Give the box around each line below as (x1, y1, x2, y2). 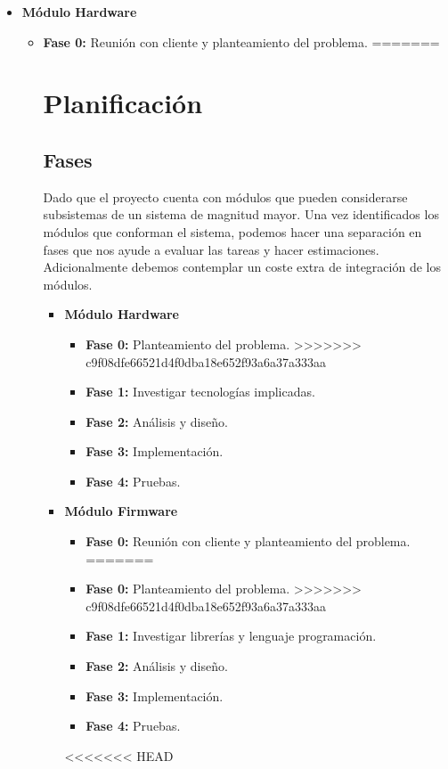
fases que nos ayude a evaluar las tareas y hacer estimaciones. (43, 240, 379, 258)
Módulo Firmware (64, 502, 178, 520)
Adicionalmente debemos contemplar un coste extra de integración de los (43, 258, 441, 276)
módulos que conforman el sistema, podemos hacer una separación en (43, 222, 422, 241)
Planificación (43, 85, 203, 121)
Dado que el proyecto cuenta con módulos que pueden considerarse (43, 187, 408, 206)
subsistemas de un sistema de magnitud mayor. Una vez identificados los (43, 205, 439, 224)
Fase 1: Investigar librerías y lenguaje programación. (86, 626, 377, 645)
